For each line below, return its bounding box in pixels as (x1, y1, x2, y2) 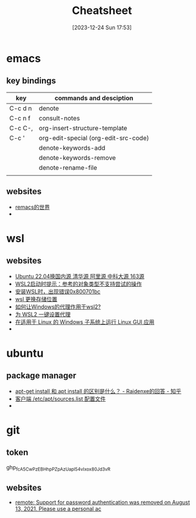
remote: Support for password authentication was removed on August (15, 499, 190, 506)
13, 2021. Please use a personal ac (15, 505, 102, 513)
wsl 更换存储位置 (15, 295, 58, 303)
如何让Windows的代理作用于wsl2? (15, 303, 101, 310)
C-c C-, (9, 124, 33, 132)
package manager (6, 371, 77, 381)
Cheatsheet (72, 4, 132, 18)
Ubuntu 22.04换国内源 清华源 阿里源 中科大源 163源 (15, 272, 144, 280)
